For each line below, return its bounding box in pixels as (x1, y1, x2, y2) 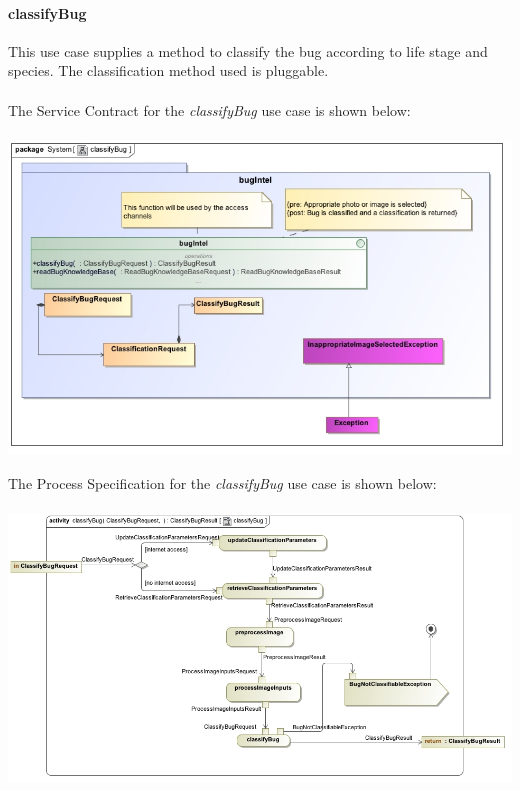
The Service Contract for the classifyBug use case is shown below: (8, 99, 411, 120)
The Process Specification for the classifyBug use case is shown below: (8, 472, 437, 493)
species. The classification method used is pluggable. (8, 60, 329, 81)
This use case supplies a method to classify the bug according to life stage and (8, 40, 488, 61)
